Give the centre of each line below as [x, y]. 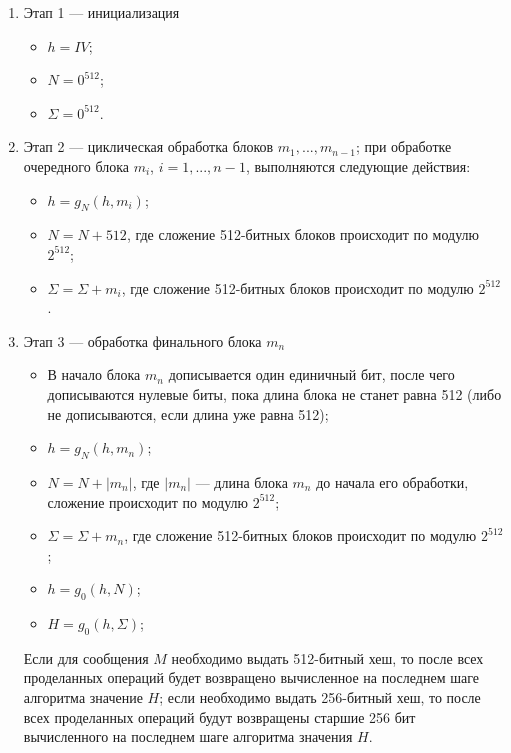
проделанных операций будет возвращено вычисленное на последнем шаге [251, 677]
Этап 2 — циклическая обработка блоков [148, 146]
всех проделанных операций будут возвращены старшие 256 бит [219, 716]
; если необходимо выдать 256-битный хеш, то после [320, 697]
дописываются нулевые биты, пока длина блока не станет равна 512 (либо [274, 393]
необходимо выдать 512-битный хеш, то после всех [327, 657]
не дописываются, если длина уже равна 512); [188, 413]
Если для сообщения [86, 657]
